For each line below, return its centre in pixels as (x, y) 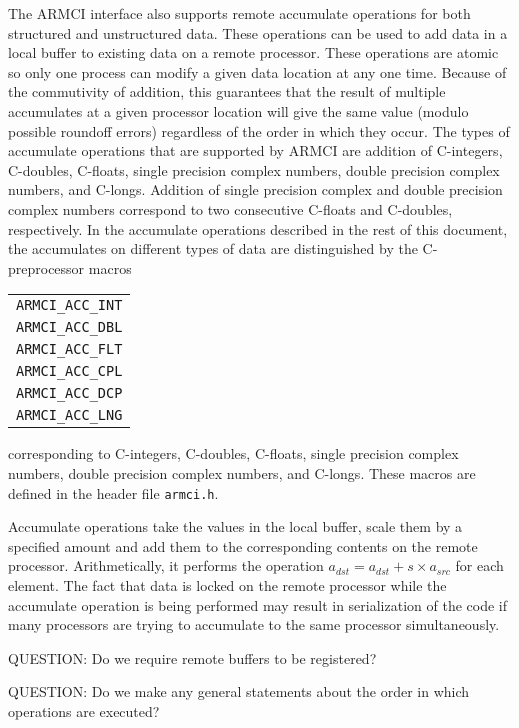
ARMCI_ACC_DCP (69, 393)
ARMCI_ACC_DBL (69, 327)
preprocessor (46, 267)
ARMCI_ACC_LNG (69, 415)
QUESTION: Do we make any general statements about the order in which (239, 691)
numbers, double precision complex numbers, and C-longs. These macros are (242, 472)
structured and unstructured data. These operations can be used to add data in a (258, 32)
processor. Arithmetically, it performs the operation (166, 565)
